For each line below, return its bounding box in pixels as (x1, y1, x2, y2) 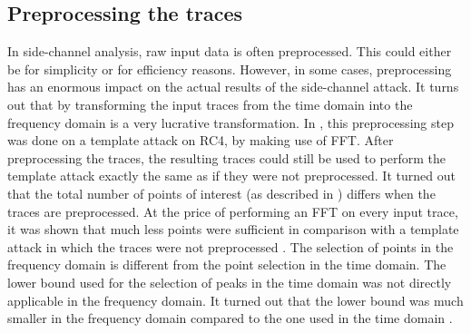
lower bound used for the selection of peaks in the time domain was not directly (7, 272, 452, 291)
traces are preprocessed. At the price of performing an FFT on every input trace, (7, 201, 458, 220)
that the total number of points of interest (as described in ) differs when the (7, 183, 436, 202)
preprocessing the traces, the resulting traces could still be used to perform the (7, 148, 446, 167)
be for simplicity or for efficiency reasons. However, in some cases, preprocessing (7, 59, 452, 78)
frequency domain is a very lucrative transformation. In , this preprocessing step (7, 113, 454, 132)
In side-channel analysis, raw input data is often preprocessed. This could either (7, 42, 452, 61)
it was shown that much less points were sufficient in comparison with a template (7, 220, 459, 239)
